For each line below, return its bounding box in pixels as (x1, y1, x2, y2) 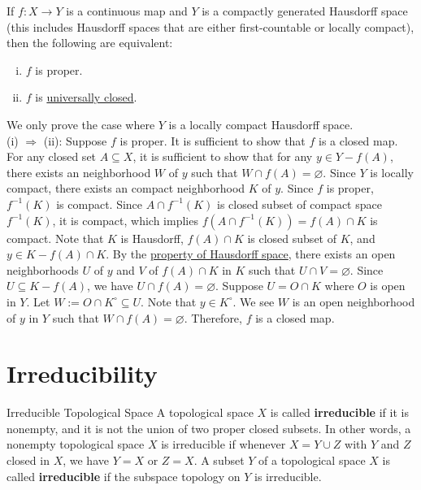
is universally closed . (35, 89, 137, 106)
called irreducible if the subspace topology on (7, 467, 241, 484)
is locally (370, 163, 414, 180)
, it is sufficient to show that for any (132, 148, 313, 165)
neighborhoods (7, 261, 79, 278)
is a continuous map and (66, 2, 188, 19)
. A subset (193, 452, 245, 468)
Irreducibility (7, 357, 158, 390)
